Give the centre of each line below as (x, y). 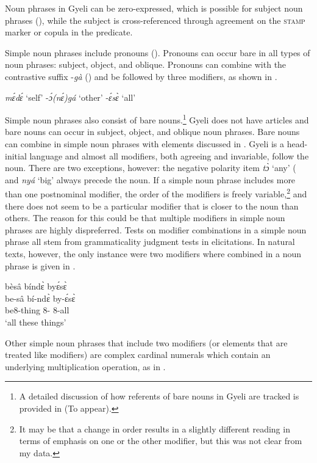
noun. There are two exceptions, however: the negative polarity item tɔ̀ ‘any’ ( (151, 168)
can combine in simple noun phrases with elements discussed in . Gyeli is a (145, 144)
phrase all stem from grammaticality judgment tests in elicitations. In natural (150, 242)
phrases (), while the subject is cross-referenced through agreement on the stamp (155, 20)
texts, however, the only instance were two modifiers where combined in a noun (153, 253)
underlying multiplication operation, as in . (85, 366)
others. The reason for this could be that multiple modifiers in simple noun (145, 218)
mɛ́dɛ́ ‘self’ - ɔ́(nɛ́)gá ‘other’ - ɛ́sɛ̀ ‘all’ (70, 97)
